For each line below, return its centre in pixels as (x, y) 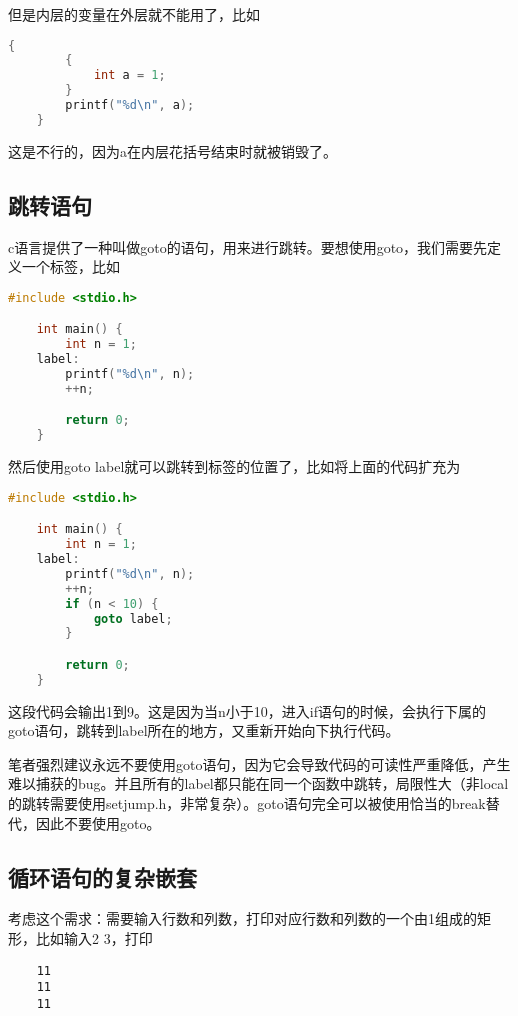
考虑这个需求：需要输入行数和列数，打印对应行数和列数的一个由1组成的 (242, 918)
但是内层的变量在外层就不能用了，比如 (134, 14)
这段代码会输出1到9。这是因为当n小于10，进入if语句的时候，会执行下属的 (247, 710)
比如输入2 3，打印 (94, 938)
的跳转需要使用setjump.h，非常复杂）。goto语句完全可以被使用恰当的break (247, 803)
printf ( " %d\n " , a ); (130, 105)
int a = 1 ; (129, 75)
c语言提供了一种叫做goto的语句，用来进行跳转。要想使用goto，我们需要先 (248, 246)
